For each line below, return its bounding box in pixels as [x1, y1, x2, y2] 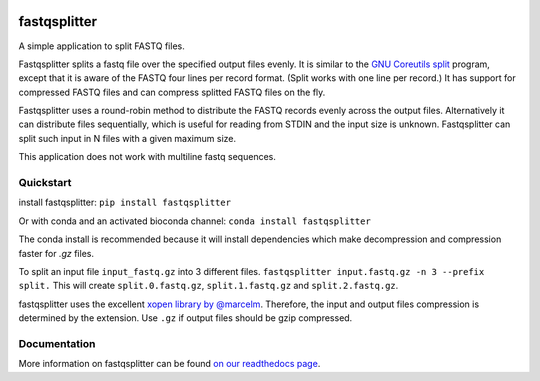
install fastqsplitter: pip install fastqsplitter [18, 196, 232, 209]
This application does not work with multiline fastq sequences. [18, 151, 277, 163]
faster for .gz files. [18, 247, 95, 259]
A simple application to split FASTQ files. [18, 40, 185, 52]
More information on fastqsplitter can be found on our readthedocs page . [18, 358, 321, 370]
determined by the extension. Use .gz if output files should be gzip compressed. [18, 312, 353, 324]
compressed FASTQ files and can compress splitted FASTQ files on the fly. [18, 86, 326, 98]
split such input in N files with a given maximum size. [18, 132, 237, 144]
